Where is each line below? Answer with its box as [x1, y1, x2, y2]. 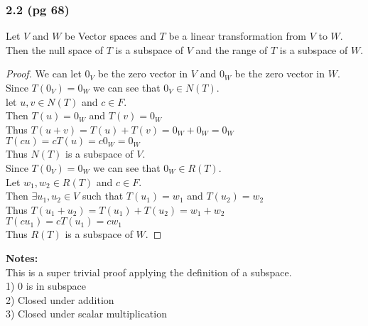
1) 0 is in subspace [6, 278, 86, 293]
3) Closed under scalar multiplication [6, 306, 167, 321]
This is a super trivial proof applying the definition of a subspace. [6, 264, 292, 279]
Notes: [6, 250, 38, 265]
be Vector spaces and [65, 28, 156, 43]
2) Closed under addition [6, 292, 114, 307]
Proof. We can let [6, 66, 82, 81]
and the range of [195, 42, 268, 57]
